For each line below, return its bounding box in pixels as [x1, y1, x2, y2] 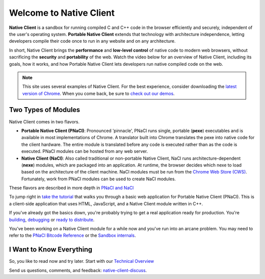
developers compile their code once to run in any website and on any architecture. [9, 38, 176, 44]
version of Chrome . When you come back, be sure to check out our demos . [22, 90, 175, 96]
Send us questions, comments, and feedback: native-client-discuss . [9, 267, 147, 273]
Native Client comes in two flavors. [9, 118, 80, 125]
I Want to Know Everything [9, 246, 93, 254]
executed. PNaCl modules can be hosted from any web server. [21, 148, 148, 154]
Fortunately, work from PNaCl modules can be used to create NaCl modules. [21, 176, 176, 182]
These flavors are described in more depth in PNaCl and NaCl [9, 185, 134, 191]
